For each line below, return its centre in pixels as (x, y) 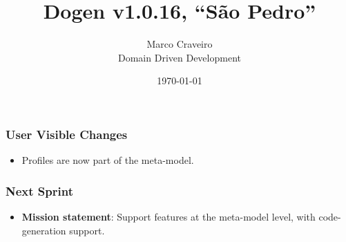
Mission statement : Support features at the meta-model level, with (169, 217)
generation (44, 230)
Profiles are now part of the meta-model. (108, 160)
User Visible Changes (67, 134)
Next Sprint (39, 190)
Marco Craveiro (180, 44)
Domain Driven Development (180, 57)
